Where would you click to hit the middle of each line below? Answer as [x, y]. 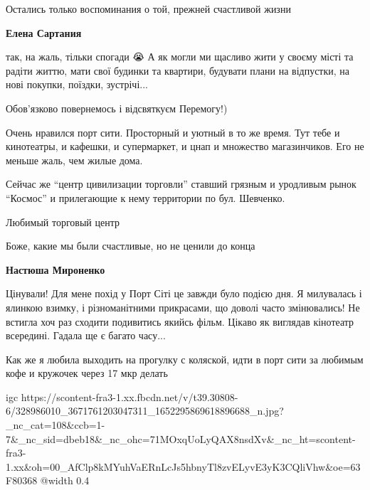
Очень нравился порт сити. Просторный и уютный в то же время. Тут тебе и [173, 132]
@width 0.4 [65, 480]
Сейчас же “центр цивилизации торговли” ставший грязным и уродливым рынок [181, 184]
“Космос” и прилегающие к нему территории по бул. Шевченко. [146, 197]
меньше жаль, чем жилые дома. [74, 160]
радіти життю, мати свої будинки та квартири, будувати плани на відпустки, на [178, 70]
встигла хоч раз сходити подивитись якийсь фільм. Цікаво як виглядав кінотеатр [180, 321]
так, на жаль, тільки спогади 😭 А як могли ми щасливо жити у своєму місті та [180, 57]
